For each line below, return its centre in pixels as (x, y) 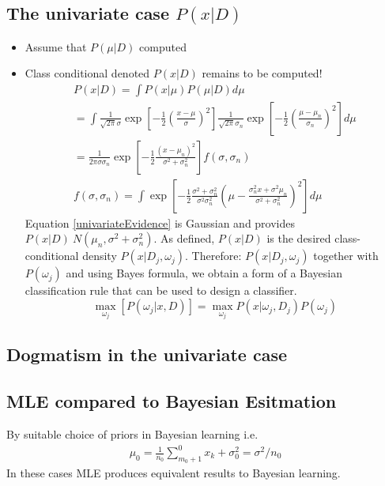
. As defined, (184, 238)
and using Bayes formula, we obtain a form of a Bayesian (204, 273)
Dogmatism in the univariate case (147, 354)
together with (346, 256)
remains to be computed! (262, 73)
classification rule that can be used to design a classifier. (161, 290)
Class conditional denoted (87, 73)
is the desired (299, 238)
